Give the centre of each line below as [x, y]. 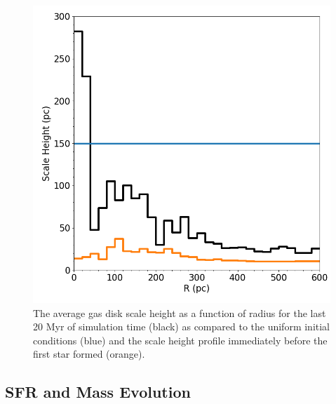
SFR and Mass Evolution [98, 392]
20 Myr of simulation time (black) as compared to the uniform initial [182, 326]
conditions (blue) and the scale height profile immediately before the [180, 340]
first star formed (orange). [89, 354]
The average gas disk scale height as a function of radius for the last [180, 312]
